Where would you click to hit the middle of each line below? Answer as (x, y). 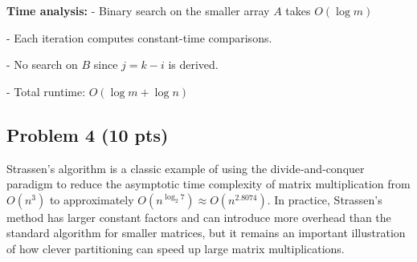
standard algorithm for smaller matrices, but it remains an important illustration (206, 233)
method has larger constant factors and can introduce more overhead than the (199, 217)
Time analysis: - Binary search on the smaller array (138, 10)
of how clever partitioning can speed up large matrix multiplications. (176, 248)
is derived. (193, 64)
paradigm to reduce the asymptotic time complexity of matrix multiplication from (208, 184)
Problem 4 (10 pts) (88, 134)
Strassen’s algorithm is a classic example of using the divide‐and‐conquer (186, 168)
